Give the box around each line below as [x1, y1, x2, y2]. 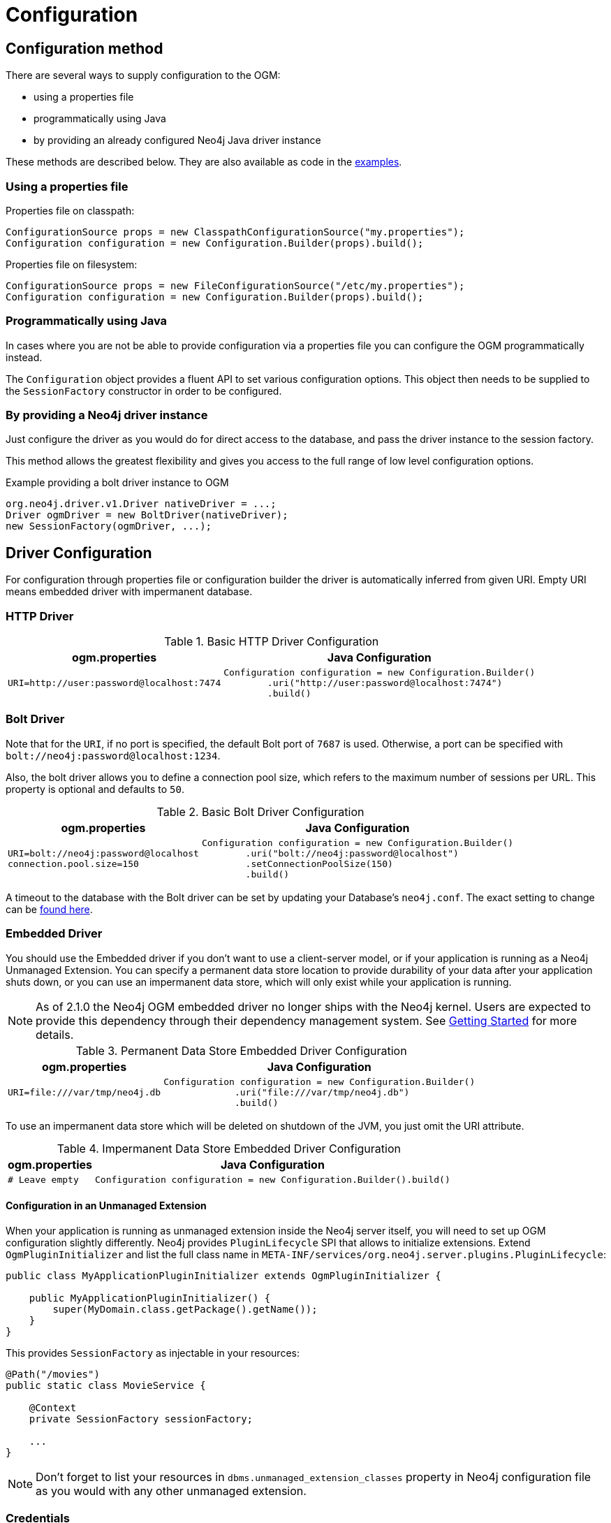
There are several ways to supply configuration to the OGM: [6, 69, 281, 82]
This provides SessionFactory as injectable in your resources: [6, 1346, 300, 1359]
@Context [29, 1401, 77, 1413]
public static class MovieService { [6, 1379, 206, 1391]
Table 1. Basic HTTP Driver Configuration [164, 634, 379, 649]
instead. [6, 351, 43, 363]
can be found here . [6, 903, 93, 915]
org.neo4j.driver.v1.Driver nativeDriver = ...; [6, 498, 277, 510]
